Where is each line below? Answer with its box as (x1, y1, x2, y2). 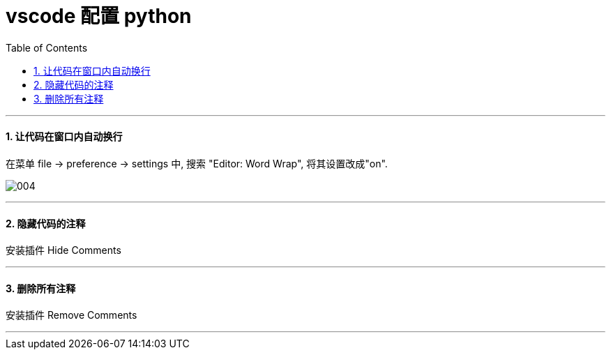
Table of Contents (6, 41, 88, 54)
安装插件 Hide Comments (6, 244, 121, 257)
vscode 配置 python (6, 4, 192, 28)
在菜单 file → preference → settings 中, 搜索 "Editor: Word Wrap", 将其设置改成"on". (6, 157, 388, 169)
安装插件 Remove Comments (6, 309, 137, 322)
